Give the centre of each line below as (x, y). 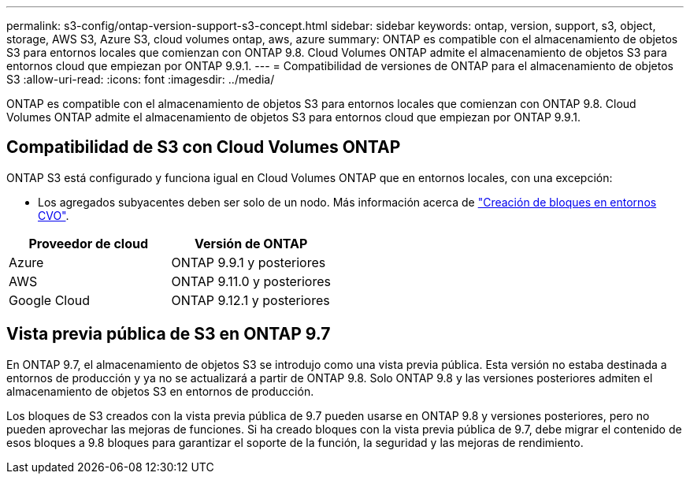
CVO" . (54, 215)
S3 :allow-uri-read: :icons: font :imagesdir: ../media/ (141, 79)
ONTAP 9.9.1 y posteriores (249, 262)
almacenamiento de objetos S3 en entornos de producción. (160, 391)
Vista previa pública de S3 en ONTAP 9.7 (169, 334)
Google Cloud (50, 300)
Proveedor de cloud (89, 243)
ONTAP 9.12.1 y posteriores (250, 300)
